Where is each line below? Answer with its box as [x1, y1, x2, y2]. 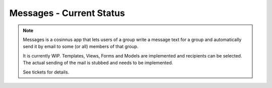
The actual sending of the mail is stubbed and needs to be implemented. [23, 60, 173, 66]
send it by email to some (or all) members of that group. [23, 43, 139, 49]
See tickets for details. [23, 69, 70, 75]
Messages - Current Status [9, 7, 125, 18]
